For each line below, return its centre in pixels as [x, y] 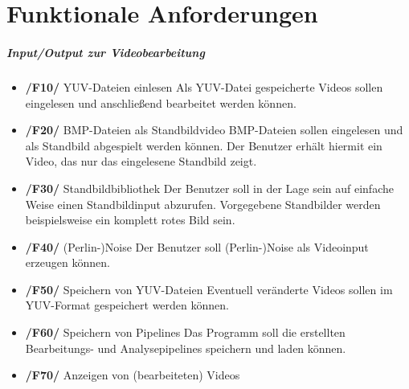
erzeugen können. [67, 262]
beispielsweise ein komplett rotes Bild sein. [130, 220]
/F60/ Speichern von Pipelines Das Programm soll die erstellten [185, 332]
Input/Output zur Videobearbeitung [106, 52]
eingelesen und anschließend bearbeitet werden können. [161, 102]
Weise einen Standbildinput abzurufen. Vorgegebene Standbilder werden [203, 204]
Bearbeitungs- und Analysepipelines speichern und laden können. [186, 348]
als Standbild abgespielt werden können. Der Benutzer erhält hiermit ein [204, 145]
